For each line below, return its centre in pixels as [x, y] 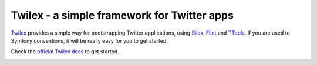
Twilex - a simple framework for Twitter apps [122, 15]
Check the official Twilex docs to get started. [65, 52]
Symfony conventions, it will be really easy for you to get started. [90, 40]
